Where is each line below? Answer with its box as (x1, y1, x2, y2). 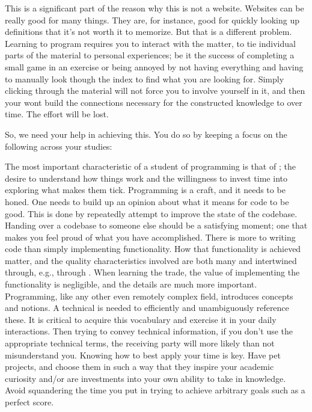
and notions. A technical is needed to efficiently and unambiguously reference (5, 301, 289, 314)
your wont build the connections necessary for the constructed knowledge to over (5, 96, 302, 108)
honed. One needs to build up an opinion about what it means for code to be (5, 195, 289, 208)
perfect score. (5, 396, 54, 408)
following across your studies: (5, 140, 112, 152)
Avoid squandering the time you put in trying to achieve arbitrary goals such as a (5, 384, 305, 396)
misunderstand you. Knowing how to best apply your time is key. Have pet (5, 348, 281, 361)
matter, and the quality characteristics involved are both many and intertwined (5, 254, 297, 266)
